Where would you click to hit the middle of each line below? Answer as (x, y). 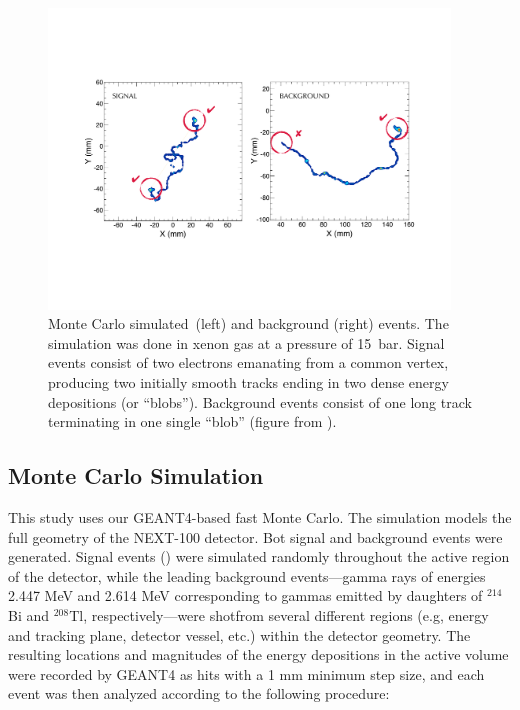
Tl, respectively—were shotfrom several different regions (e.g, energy (279, 615)
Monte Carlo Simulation (136, 475)
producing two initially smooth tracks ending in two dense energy (248, 382)
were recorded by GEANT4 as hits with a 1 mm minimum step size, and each (246, 673)
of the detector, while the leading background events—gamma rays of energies (247, 575)
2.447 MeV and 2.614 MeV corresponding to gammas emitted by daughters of (245, 595)
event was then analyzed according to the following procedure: (199, 693)
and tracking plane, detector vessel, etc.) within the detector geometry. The (239, 634)
